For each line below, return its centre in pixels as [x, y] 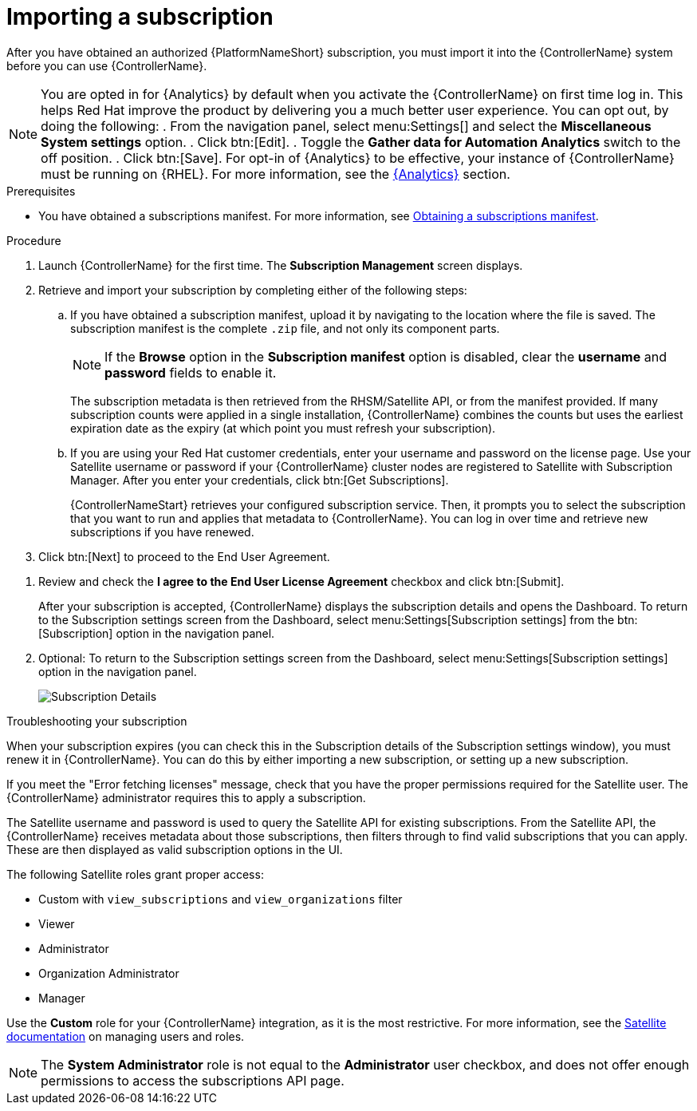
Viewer [57, 923]
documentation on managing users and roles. [126, 1036]
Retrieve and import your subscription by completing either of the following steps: [253, 290]
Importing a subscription [140, 17]
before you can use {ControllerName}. [107, 65]
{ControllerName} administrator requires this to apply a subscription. [186, 797]
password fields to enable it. [191, 372]
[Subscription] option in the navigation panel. [157, 633]
